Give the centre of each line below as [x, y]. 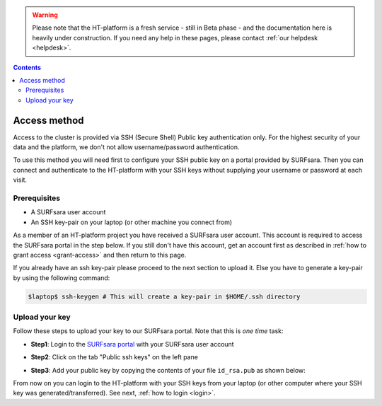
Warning [45, 15]
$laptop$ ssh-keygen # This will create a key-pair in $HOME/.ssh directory [164, 296]
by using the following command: [62, 278]
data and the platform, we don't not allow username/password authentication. [126, 147]
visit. [20, 180]
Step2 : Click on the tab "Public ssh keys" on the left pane [114, 357]
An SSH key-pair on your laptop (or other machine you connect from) [132, 222]
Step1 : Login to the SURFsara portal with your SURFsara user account [132, 344]
